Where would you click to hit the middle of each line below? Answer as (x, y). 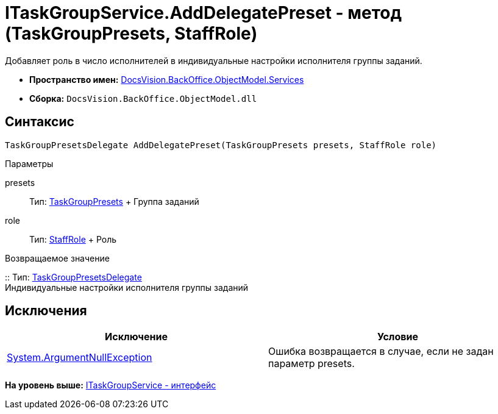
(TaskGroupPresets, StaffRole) (131, 34)
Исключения (46, 311)
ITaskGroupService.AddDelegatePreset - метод (203, 13)
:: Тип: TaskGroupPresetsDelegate (73, 277)
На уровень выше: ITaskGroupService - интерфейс (111, 385)
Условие (398, 337)
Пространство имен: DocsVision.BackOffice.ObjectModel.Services (167, 79)
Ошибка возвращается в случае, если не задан (381, 352)
